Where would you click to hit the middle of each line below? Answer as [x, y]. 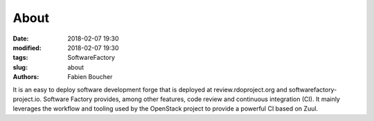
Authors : [26, 77]
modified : [27, 47]
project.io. [27, 99]
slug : [20, 67]
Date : [21, 38]
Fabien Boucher [90, 77]
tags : [20, 58]
